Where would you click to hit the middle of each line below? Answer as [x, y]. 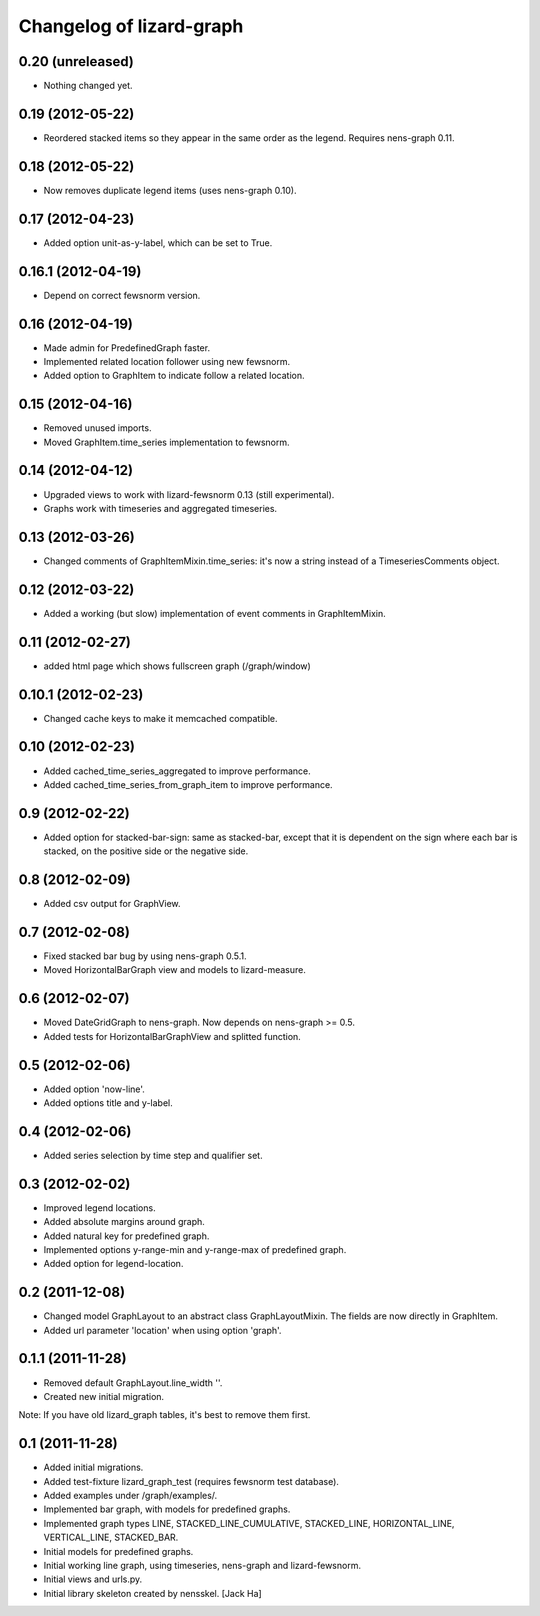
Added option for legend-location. [113, 1264]
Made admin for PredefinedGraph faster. [126, 347]
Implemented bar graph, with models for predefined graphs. [167, 1509]
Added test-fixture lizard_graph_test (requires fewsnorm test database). [191, 1481]
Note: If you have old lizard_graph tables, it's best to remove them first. [164, 1415]
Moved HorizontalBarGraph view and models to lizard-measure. [175, 970]
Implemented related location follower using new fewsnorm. [166, 361]
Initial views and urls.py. [93, 1579]
